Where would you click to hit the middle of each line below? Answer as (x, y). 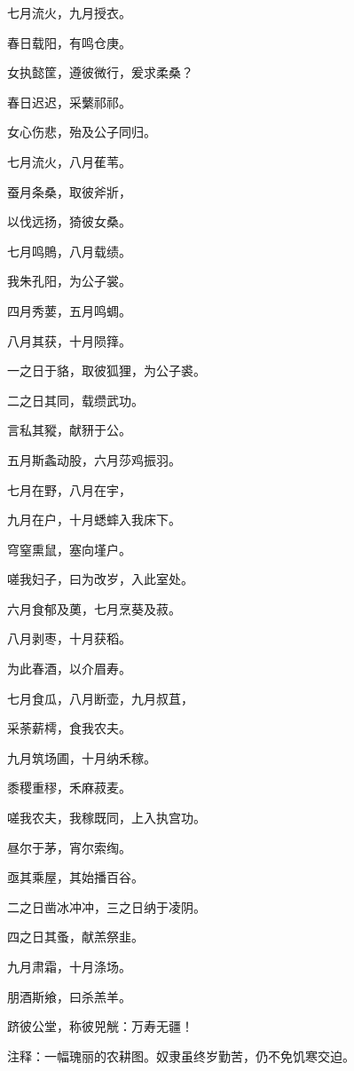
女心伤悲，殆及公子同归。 (82, 132)
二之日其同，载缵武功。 (75, 400)
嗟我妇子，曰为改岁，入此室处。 (100, 579)
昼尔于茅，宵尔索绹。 (69, 847)
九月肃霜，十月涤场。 (69, 966)
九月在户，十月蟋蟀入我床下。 (94, 520)
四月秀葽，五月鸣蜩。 (69, 310)
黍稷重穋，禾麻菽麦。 (69, 787)
